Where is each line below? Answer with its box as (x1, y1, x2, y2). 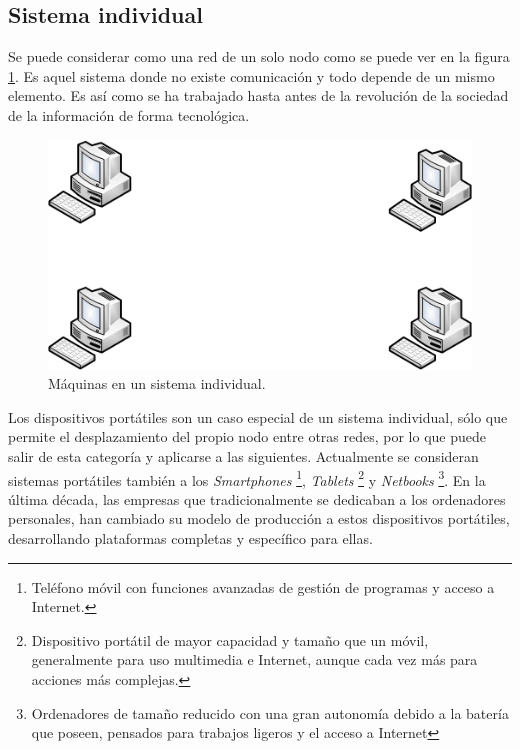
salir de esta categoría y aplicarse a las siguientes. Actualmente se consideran (8, 445, 479, 466)
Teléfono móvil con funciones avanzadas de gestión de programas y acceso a (31, 576, 495, 597)
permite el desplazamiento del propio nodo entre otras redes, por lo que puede (8, 426, 487, 447)
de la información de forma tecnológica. (8, 104, 250, 125)
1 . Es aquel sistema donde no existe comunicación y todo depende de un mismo (8, 65, 495, 86)
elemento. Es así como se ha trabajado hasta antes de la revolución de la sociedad (8, 85, 509, 106)
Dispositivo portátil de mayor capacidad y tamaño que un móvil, (31, 629, 429, 650)
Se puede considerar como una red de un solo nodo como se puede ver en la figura (8, 46, 510, 67)
